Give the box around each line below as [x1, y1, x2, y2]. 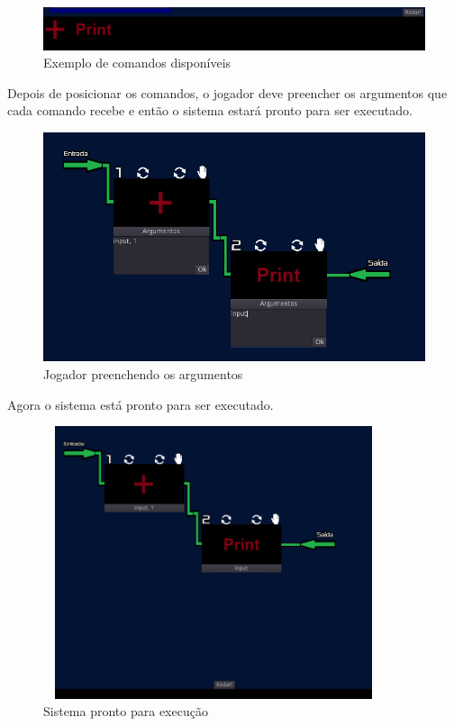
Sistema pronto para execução [43, 702, 208, 721]
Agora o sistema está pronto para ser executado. [7, 395, 274, 413]
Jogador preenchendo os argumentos [43, 365, 243, 384]
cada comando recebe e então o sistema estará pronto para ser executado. [7, 101, 413, 120]
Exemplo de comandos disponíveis [43, 53, 232, 72]
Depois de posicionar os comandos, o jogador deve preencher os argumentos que [7, 83, 448, 102]
